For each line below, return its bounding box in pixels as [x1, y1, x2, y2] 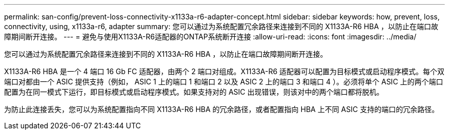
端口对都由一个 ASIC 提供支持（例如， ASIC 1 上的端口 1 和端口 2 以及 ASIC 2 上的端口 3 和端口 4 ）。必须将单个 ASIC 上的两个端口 [4, 77, 443, 86]
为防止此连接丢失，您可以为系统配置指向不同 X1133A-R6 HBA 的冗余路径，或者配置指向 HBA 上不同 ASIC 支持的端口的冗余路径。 [4, 105, 439, 114]
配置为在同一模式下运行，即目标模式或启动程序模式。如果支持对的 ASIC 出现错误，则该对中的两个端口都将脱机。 [4, 87, 384, 96]
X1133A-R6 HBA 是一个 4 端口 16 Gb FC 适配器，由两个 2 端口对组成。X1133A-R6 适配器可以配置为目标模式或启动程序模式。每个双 [4, 67, 445, 76]
